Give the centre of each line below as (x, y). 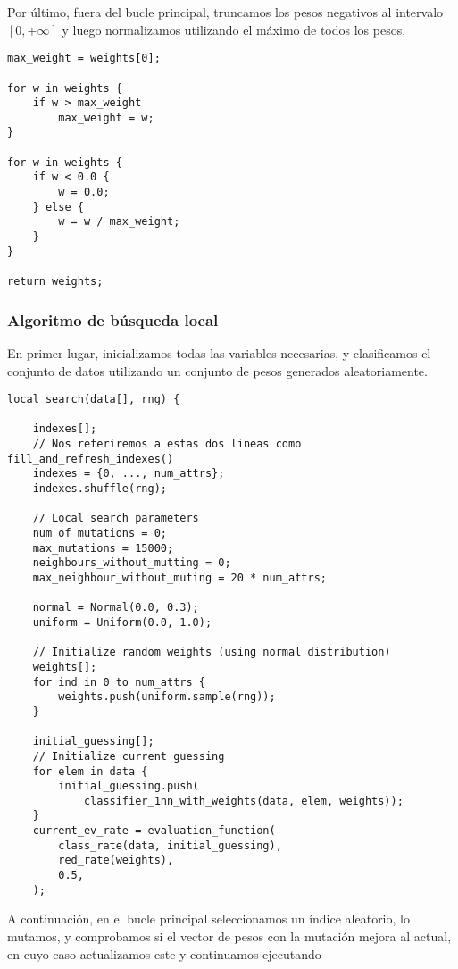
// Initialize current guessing (129, 756)
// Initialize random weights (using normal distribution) (212, 652)
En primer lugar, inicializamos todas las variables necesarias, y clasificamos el (219, 352)
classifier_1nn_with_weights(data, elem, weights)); (243, 801)
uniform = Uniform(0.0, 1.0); (122, 622)
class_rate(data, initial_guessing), (170, 845)
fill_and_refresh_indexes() (91, 459)
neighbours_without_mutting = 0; (132, 563)
